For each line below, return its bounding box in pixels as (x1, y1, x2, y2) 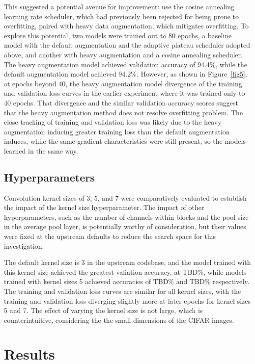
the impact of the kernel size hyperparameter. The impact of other (4, 202, 204, 212)
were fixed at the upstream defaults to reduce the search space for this (4, 231, 216, 241)
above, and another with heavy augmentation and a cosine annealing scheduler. (4, 49, 243, 59)
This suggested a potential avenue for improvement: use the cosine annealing (4, 1, 235, 11)
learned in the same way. (4, 145, 78, 156)
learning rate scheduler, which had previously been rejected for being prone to (4, 11, 239, 21)
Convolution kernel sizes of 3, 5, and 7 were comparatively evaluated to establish (4, 192, 247, 203)
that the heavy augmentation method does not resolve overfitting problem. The (4, 107, 243, 117)
